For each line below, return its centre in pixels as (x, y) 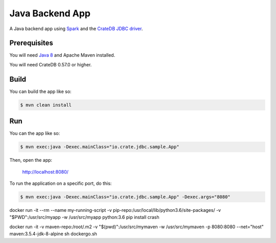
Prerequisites (31, 43)
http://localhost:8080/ (45, 172)
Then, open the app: (31, 160)
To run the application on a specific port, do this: (61, 183)
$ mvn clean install (46, 105)
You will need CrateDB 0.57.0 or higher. (51, 64)
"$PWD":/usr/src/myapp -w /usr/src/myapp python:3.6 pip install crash (84, 217)
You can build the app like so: (40, 91)
